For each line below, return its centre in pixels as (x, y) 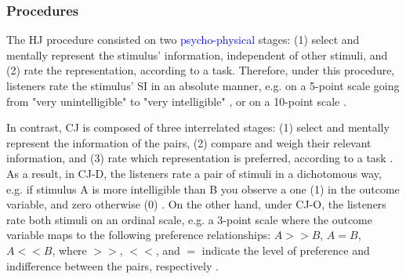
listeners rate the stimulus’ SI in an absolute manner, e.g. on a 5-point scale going (203, 85)
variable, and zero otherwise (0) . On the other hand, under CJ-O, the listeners (196, 204)
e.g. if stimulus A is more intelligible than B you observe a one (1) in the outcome (203, 188)
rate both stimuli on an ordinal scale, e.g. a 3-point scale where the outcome (189, 219)
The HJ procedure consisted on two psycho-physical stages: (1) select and (183, 40)
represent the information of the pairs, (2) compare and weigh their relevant (189, 142)
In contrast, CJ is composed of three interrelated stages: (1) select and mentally (198, 127)
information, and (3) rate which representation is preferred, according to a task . (200, 158)
